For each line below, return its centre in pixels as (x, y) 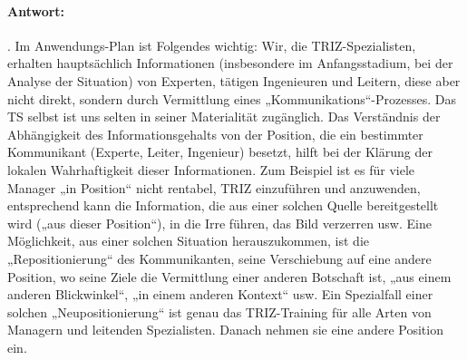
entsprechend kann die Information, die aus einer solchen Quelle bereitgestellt (223, 205)
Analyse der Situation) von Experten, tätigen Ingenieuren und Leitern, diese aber (234, 80)
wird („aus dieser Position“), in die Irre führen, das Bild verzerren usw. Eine (219, 223)
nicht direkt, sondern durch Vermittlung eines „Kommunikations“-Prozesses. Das (232, 98)
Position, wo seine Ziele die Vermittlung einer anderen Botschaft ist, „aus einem (229, 276)
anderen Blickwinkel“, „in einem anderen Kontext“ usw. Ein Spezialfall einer (220, 294)
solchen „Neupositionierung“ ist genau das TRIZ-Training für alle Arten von (219, 311)
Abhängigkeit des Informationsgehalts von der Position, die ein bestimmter (215, 134)
